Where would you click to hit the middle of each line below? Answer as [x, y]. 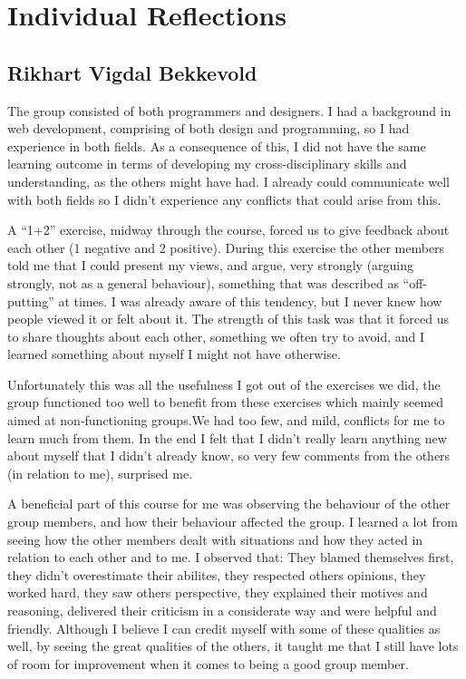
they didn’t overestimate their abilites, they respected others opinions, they [217, 574]
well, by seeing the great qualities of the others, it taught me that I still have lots [233, 646]
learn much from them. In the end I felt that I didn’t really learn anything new [227, 437]
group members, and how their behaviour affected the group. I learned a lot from [233, 522]
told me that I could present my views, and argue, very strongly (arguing [211, 265]
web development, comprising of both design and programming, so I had [209, 128]
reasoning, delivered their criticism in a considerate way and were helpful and [222, 611]
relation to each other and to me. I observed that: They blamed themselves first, [231, 557]
